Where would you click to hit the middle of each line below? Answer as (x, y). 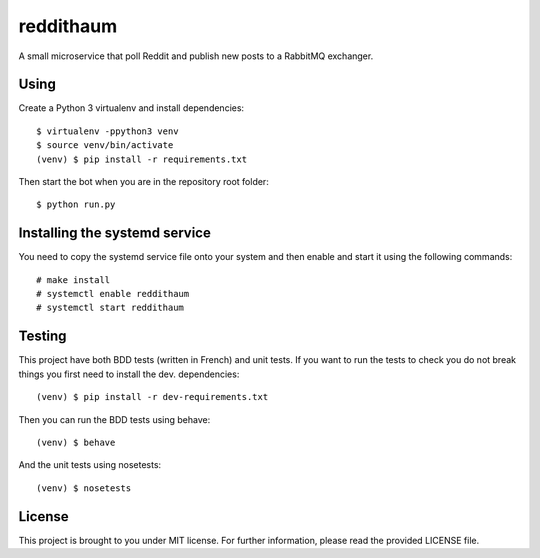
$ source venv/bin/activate (105, 145)
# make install (73, 279)
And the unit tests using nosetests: (90, 465)
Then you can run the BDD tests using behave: (114, 419)
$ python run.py (76, 204)
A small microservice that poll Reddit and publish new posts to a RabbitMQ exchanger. (196, 56)
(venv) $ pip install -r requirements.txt (142, 159)
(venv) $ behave (76, 442)
